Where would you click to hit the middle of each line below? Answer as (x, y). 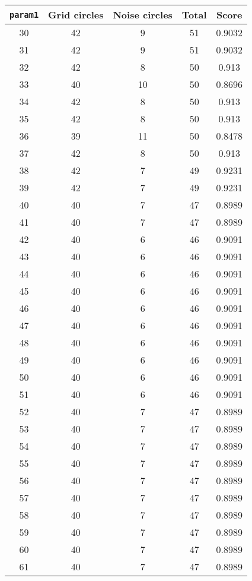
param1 (24, 15)
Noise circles (143, 15)
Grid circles (76, 15)
